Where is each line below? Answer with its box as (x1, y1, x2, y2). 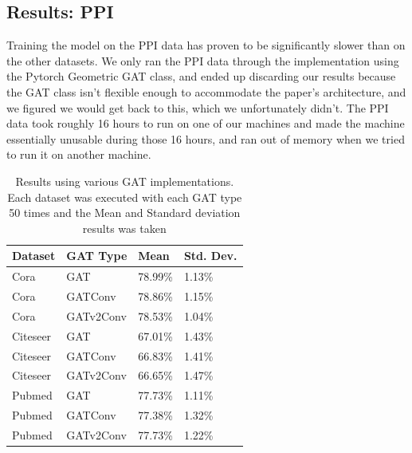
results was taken (82, 219, 167, 236)
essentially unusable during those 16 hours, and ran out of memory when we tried (6, 130, 405, 147)
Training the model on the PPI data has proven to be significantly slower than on (6, 37, 406, 53)
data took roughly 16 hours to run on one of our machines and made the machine (6, 115, 405, 132)
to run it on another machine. (6, 146, 151, 163)
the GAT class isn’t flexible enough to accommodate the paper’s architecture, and (6, 83, 406, 100)
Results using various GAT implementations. (15, 172, 234, 189)
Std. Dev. (183, 247, 237, 264)
